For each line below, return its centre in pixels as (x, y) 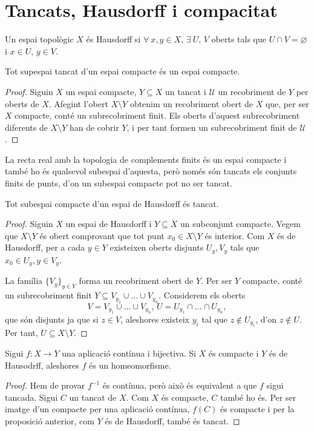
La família (24, 281)
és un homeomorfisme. (130, 365)
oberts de (22, 103)
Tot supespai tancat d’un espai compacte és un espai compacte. (123, 71)
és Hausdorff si (113, 39)
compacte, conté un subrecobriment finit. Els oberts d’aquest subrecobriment (157, 115)
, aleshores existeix (155, 319)
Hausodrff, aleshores (42, 365)
